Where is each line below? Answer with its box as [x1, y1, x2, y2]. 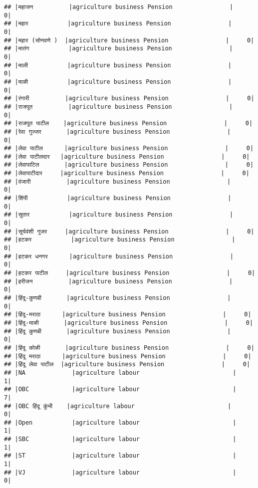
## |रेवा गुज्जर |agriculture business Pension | [4, 128, 231, 135]
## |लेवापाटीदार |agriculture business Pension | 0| [4, 170, 250, 177]
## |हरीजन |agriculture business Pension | [4, 277, 233, 285]
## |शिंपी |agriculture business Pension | [4, 195, 232, 202]
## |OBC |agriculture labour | [4, 386, 237, 393]
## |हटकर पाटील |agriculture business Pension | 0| [4, 269, 256, 276]
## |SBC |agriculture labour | [4, 436, 237, 443]
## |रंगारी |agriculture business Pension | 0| [4, 95, 255, 102]
